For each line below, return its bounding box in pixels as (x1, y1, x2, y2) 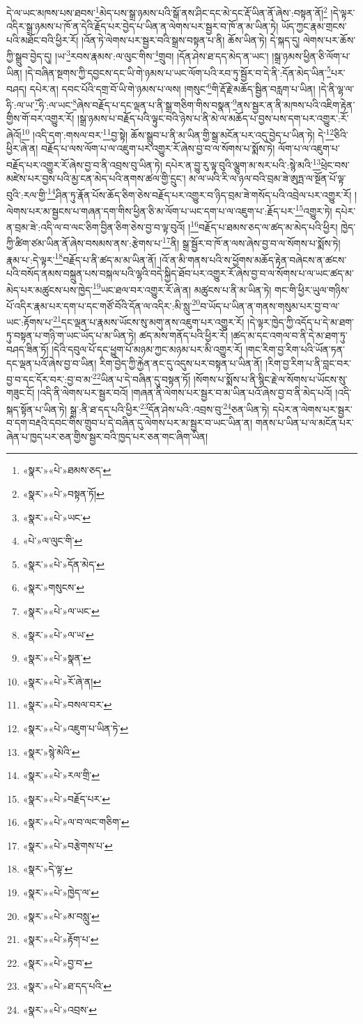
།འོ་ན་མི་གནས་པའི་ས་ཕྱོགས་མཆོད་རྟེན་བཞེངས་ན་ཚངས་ (160, 252, 347, 267)
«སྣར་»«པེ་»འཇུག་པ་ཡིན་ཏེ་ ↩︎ (22, 720, 129, 735)
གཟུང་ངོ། (6, 385, 35, 400)
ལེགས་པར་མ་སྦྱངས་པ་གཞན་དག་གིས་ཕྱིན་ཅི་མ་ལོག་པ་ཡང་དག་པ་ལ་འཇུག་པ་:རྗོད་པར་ (6, 203, 295, 218)
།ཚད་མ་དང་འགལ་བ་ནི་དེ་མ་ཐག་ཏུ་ (231, 328, 348, 343)
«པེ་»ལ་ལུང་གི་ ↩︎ (22, 533, 83, 548)
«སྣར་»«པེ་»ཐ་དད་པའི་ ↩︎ (22, 979, 111, 993)
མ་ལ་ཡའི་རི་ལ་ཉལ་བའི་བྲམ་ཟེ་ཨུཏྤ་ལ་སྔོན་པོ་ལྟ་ (189, 171, 346, 186)
